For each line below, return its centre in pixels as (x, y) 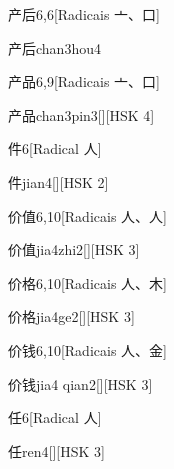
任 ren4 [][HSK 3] (56, 450)
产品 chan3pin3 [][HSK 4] (81, 114)
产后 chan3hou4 (54, 47)
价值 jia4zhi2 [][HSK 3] (74, 249)
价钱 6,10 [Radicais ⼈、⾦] (87, 349)
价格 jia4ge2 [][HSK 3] (71, 316)
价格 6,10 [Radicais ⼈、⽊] (87, 282)
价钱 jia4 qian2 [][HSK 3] (80, 383)
